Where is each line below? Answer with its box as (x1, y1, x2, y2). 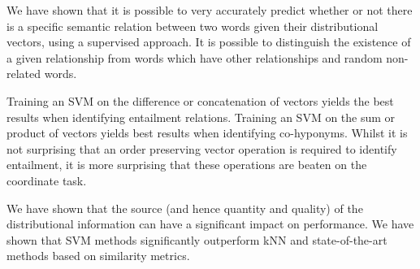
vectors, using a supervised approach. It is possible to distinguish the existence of (6, 33, 411, 50)
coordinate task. (6, 171, 87, 189)
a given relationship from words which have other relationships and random (6, 49, 383, 66)
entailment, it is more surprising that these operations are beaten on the (6, 156, 367, 173)
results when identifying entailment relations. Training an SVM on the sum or (6, 108, 396, 125)
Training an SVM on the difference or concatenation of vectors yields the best (6, 92, 394, 109)
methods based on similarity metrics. (6, 247, 190, 264)
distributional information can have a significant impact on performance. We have (6, 215, 414, 232)
